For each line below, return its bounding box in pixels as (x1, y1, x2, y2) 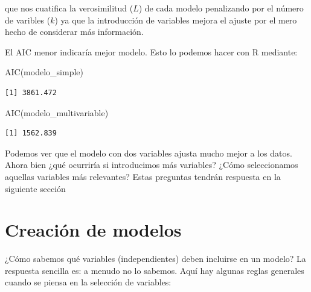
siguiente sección (5, 182, 66, 194)
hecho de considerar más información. (5, 25, 144, 38)
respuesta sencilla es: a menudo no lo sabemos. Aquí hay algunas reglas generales (5, 264, 304, 276)
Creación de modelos (5, 217, 182, 242)
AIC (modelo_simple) (5, 66, 83, 78)
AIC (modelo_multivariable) (5, 106, 109, 119)
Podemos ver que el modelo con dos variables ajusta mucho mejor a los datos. (5, 146, 292, 159)
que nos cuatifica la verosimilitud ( (5, 2, 133, 14)
